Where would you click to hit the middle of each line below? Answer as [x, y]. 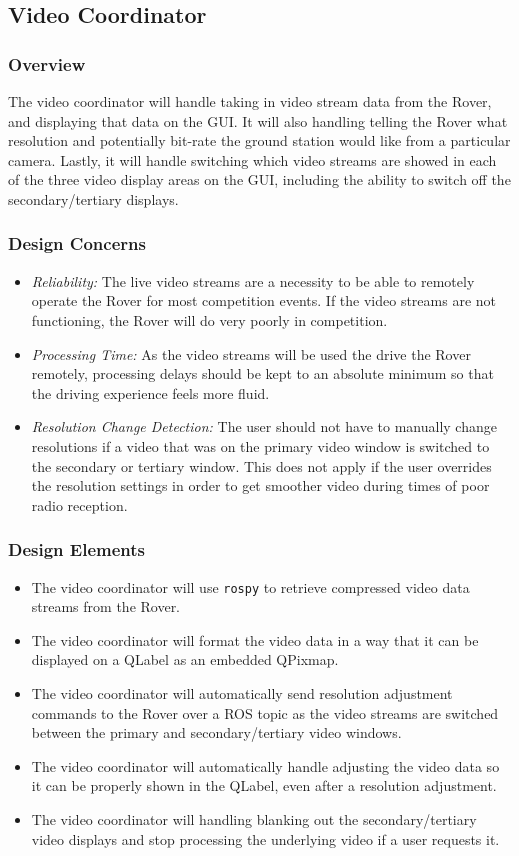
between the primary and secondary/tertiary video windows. [216, 732]
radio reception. [79, 504]
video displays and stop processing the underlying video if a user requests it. [265, 838]
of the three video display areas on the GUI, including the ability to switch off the [259, 179]
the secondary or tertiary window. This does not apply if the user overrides [261, 465]
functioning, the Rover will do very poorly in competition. [209, 319]
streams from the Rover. [106, 606]
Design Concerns [77, 243]
